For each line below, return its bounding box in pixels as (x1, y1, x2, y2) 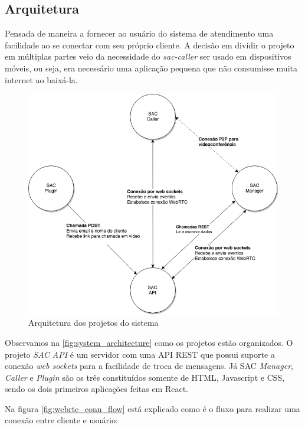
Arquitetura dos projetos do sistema (28, 316, 159, 329)
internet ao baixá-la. (5, 73, 78, 86)
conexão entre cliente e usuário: (5, 414, 118, 426)
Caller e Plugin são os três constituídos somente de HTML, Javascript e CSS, (5, 371, 285, 383)
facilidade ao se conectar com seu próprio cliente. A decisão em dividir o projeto (5, 38, 294, 51)
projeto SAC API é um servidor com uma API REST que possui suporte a (5, 348, 275, 360)
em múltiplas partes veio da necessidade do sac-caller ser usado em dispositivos (5, 50, 291, 63)
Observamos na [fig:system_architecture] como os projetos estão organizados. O (5, 336, 293, 348)
